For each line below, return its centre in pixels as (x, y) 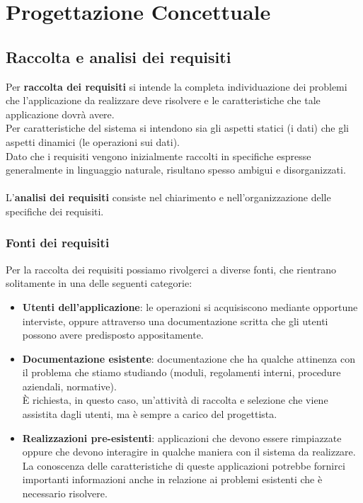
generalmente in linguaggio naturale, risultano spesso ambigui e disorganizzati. (176, 170)
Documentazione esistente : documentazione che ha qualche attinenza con (189, 358)
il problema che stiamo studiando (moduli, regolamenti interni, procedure (181, 372)
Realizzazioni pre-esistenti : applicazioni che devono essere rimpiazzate (182, 437)
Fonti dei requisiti (58, 243)
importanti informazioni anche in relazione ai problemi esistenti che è (172, 479)
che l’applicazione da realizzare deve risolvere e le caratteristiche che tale (163, 100)
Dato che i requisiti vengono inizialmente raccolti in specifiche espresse (159, 156)
